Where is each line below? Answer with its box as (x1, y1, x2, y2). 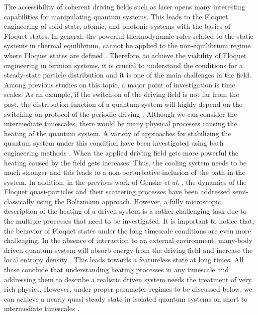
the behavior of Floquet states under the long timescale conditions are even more (4, 225, 251, 236)
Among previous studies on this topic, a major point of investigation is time (4, 79, 235, 89)
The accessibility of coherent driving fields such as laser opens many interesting (4, 1, 246, 11)
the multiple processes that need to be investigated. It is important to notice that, (4, 216, 255, 226)
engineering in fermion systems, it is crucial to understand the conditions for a (4, 60, 243, 70)
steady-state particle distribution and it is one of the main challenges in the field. (4, 70, 252, 80)
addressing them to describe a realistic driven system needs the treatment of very (4, 274, 252, 284)
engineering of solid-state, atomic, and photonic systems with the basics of (4, 21, 231, 31)
